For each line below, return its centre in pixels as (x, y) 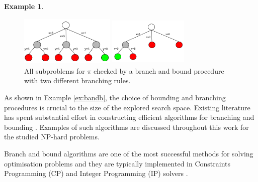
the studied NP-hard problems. (52, 137)
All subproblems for (55, 70)
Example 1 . (24, 6)
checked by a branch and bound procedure (159, 70)
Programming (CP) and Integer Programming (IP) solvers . (96, 173)
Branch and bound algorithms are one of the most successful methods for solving (129, 154)
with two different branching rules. (77, 80)
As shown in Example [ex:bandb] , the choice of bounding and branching (115, 98)
